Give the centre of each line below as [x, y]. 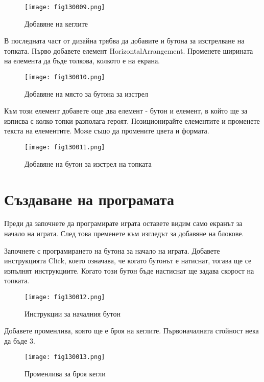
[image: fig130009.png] [65, 7]
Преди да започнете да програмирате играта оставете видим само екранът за [123, 223]
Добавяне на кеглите [56, 23]
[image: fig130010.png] [65, 77]
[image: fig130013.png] [65, 357]
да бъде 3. [20, 340]
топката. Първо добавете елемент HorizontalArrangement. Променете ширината [129, 50]
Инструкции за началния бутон [73, 313]
